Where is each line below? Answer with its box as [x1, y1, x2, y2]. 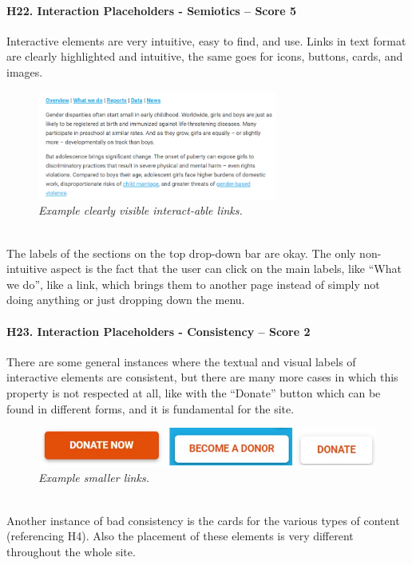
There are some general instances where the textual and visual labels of [6, 353, 356, 369]
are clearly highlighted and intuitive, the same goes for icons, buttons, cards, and [6, 48, 403, 65]
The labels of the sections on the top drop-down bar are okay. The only [6, 244, 356, 261]
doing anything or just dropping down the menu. [6, 291, 245, 308]
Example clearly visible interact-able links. [38, 202, 243, 219]
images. [6, 63, 43, 80]
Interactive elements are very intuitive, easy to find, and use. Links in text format [6, 32, 406, 49]
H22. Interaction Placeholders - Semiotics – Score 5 [6, 2, 296, 18]
